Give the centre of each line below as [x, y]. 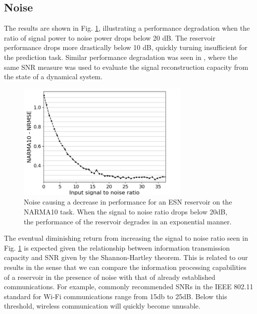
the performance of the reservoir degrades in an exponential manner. [128, 221]
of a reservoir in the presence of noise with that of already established [110, 277]
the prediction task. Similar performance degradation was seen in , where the [121, 57]
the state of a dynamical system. [53, 77]
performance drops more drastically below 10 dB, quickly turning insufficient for [126, 47]
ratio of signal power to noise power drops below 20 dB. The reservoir [110, 37]
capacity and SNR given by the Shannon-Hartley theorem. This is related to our [126, 257]
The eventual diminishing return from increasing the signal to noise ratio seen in [126, 238]
